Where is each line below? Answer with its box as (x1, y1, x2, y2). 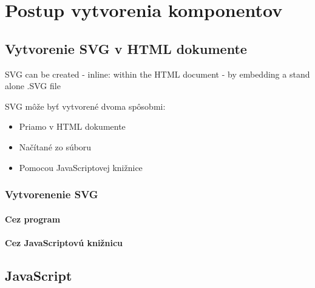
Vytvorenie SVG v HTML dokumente (5, 39, 247, 58)
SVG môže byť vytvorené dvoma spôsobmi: (5, 99, 166, 112)
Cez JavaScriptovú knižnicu (5, 236, 123, 249)
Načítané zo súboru (19, 140, 92, 153)
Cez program (5, 212, 61, 225)
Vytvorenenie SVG (5, 187, 98, 202)
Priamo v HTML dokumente (19, 120, 126, 133)
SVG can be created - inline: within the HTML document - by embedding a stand (5, 67, 310, 80)
